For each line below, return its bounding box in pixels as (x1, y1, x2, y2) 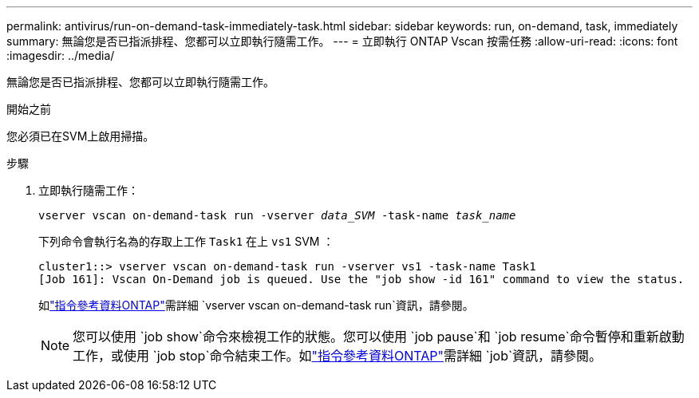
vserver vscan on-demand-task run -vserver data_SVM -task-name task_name (38, 209, 516, 222)
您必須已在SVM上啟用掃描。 (6, 129, 155, 143)
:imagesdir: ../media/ (6, 49, 115, 62)
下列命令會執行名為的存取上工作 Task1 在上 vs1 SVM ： (38, 234, 334, 248)
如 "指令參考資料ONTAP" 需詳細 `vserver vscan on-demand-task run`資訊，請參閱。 (38, 298, 474, 312)
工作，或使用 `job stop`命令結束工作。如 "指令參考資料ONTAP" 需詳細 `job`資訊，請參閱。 (73, 348, 602, 364)
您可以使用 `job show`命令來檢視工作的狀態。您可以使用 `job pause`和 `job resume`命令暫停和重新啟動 (73, 329, 685, 345)
